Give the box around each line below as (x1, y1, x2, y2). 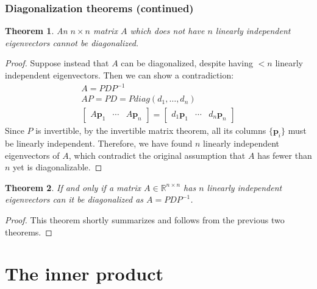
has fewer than (257, 148, 312, 161)
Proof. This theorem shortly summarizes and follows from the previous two (5, 213, 285, 226)
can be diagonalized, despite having (121, 57, 253, 69)
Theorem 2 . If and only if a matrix (5, 181, 141, 193)
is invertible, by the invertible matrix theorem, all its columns (35, 124, 266, 137)
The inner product (5, 261, 164, 286)
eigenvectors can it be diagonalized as (5, 193, 144, 206)
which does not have (130, 24, 205, 37)
